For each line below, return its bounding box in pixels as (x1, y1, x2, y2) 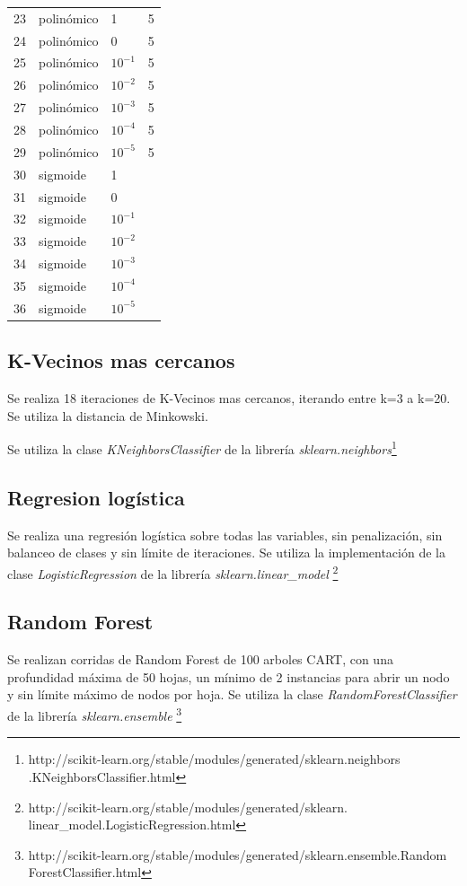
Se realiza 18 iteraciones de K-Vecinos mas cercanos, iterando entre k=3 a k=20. (7, 389, 451, 408)
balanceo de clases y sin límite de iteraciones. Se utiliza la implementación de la (7, 543, 445, 562)
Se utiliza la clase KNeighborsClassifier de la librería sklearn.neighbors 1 (7, 437, 397, 458)
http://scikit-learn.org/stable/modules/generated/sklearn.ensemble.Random (28, 845, 447, 864)
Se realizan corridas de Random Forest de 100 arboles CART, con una (7, 650, 393, 669)
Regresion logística (7, 483, 185, 511)
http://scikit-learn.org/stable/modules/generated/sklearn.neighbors (28, 750, 401, 768)
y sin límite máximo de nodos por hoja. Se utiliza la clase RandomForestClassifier (7, 685, 457, 704)
